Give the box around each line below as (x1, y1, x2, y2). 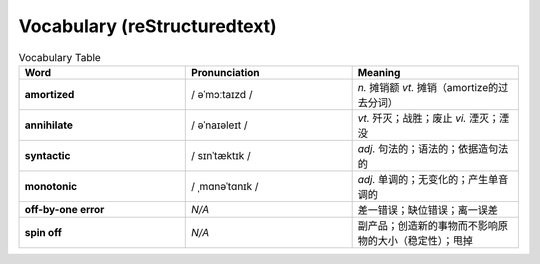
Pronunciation (191, 65, 260, 79)
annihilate (24, 118, 74, 132)
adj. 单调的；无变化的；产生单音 (357, 172, 509, 186)
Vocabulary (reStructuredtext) (18, 15, 277, 37)
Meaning (357, 65, 401, 79)
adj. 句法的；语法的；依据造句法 (357, 141, 509, 155)
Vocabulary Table (18, 50, 102, 64)
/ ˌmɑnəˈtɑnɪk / (191, 179, 259, 193)
